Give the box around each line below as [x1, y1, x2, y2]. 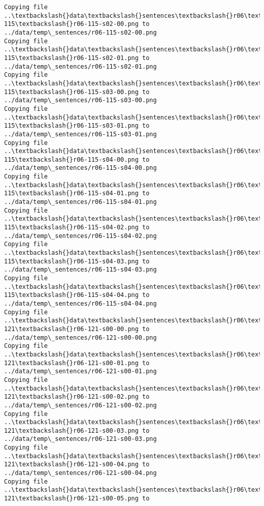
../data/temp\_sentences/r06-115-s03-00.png [4, 97, 157, 104]
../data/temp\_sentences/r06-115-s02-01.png [4, 63, 157, 70]
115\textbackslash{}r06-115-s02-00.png [4, 20, 139, 28]
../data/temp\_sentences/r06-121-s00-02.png [4, 401, 157, 409]
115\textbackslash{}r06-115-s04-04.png [4, 291, 139, 299]
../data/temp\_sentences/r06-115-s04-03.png [4, 266, 157, 274]
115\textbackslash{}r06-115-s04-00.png [4, 156, 139, 163]
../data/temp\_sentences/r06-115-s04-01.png [4, 198, 157, 206]
